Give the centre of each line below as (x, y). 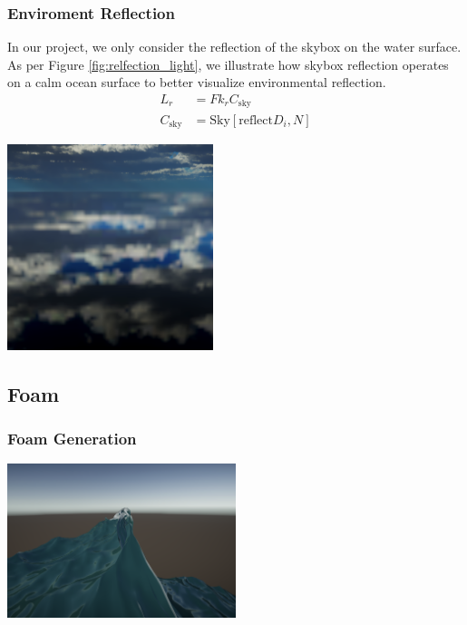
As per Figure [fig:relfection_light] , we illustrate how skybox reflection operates (228, 64)
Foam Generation (72, 439)
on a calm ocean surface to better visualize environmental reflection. (197, 82)
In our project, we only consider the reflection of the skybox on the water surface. (234, 47)
